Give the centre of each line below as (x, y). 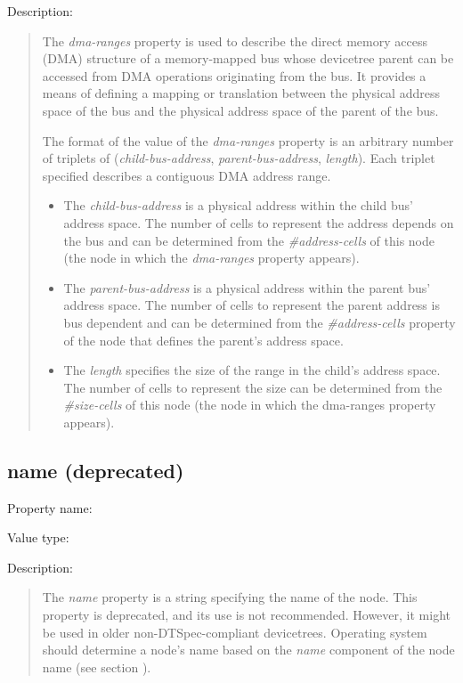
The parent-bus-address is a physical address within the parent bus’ (247, 287)
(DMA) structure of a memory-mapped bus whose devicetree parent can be (248, 58)
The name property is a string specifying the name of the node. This (230, 597)
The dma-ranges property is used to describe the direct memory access (235, 41)
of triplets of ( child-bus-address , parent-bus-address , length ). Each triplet (239, 158)
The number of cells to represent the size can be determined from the (253, 387)
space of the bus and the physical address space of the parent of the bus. (240, 110)
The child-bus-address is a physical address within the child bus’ (238, 205)
